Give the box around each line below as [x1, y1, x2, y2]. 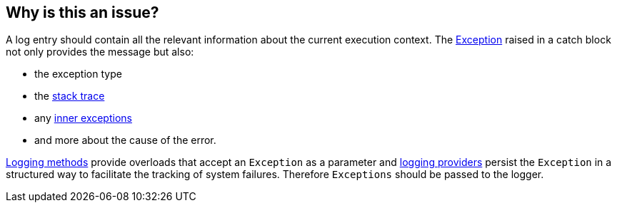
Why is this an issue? [6, 4, 159, 21]
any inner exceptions [34, 112, 132, 125]
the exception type [34, 68, 122, 80]
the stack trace [34, 90, 105, 103]
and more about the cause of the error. [34, 134, 216, 147]
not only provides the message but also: [6, 46, 194, 58]
